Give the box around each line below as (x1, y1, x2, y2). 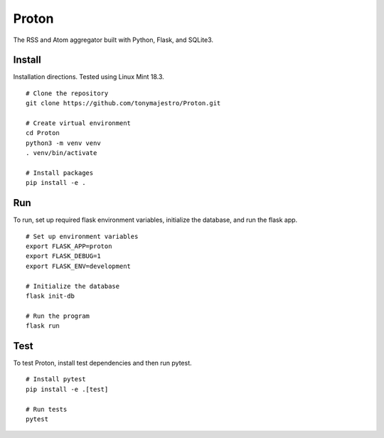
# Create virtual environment (26, 119, 132, 127)
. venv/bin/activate (26, 149, 97, 157)
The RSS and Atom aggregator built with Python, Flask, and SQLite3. (13, 36, 213, 44)
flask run (26, 322, 60, 330)
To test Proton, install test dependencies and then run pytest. (13, 359, 192, 368)
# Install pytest (26, 375, 86, 383)
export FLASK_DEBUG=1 (26, 252, 101, 260)
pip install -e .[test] (26, 385, 109, 393)
